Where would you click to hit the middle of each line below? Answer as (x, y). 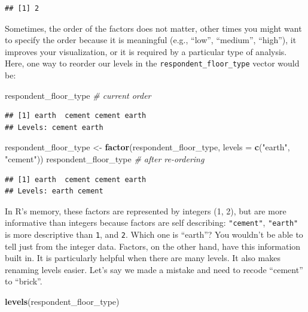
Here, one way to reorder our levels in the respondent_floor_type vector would (152, 63)
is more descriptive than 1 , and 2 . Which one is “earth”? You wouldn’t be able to (154, 234)
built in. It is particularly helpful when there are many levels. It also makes (143, 258)
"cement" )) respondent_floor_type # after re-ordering (105, 159)
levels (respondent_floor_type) (62, 302)
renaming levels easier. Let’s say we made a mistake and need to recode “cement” (154, 269)
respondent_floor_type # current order (78, 95)
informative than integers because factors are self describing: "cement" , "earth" (152, 222)
